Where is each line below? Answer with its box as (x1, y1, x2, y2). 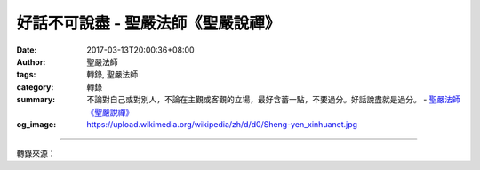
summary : (16, 94, 56, 105)
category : (16, 81, 54, 93)
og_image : (16, 118, 57, 129)
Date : (16, 45, 37, 55)
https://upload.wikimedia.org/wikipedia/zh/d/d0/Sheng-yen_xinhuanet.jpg (86, 118, 358, 129)
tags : (16, 69, 36, 80)
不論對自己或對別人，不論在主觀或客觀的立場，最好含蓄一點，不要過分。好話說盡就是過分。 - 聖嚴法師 (86, 94, 461, 105)
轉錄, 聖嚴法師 (86, 69, 138, 80)
